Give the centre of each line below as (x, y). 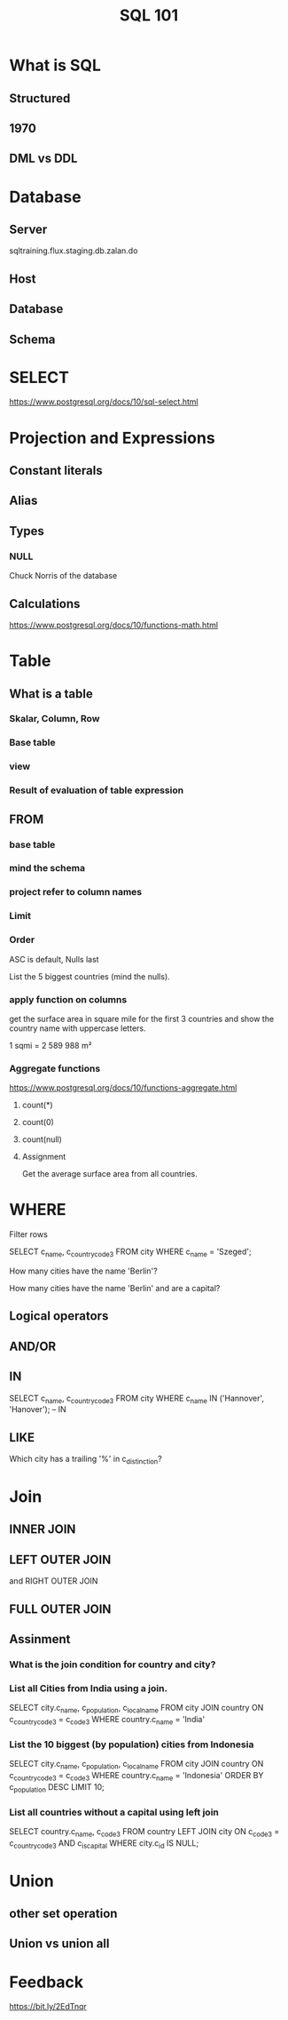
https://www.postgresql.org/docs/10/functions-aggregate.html (123, 1088)
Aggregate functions (55, 1068)
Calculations (45, 604)
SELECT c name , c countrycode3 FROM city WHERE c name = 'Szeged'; (131, 1252)
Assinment (40, 1639)
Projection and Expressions (112, 438)
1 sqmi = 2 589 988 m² (51, 1045)
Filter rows (29, 1234)
